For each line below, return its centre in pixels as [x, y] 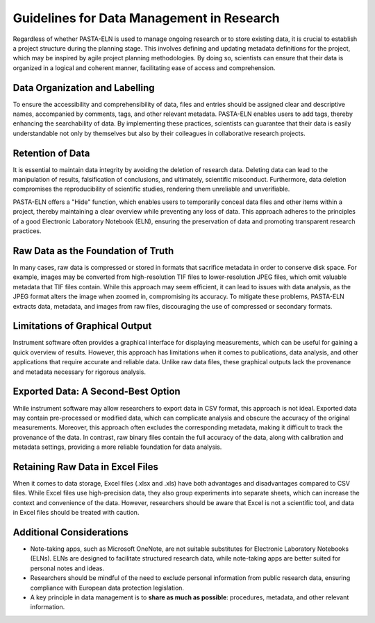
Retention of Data [51, 153]
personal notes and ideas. [67, 568]
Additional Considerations [70, 532]
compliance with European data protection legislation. [107, 588]
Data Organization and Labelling [84, 88]
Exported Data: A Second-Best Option [97, 392]
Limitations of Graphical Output [82, 326]
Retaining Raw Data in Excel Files [86, 467]
